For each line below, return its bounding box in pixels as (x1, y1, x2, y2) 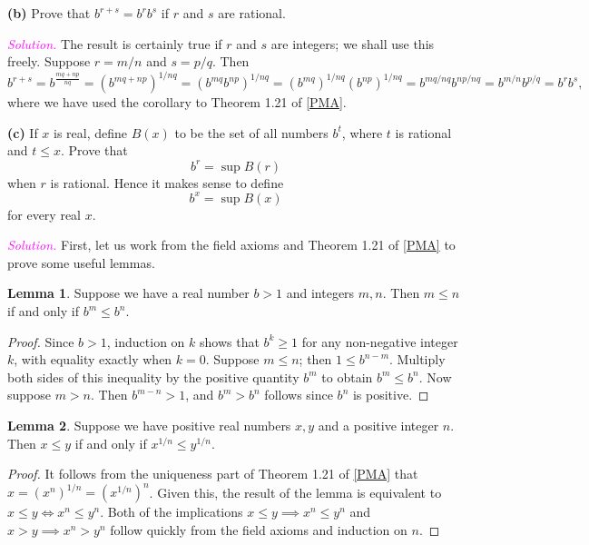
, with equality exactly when (14, 350, 172, 369)
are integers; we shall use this (270, 34, 435, 53)
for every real (7, 204, 82, 223)
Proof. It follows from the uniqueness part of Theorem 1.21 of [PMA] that (7, 464, 418, 483)
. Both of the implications (100, 502, 243, 521)
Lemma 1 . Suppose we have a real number (7, 283, 250, 302)
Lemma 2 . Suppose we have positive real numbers (7, 416, 291, 434)
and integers (286, 283, 355, 302)
